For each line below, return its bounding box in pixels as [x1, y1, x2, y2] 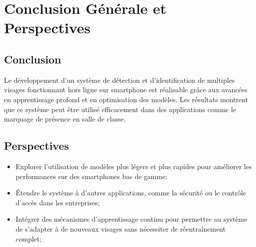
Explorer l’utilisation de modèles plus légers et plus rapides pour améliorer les [15, 161, 252, 171]
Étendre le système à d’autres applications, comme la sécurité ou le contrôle [15, 187, 246, 198]
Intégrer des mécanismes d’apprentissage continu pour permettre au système [15, 214, 248, 224]
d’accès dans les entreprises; [15, 197, 100, 207]
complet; [15, 233, 42, 244]
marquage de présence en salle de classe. [4, 114, 126, 124]
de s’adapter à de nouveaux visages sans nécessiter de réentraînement [15, 223, 226, 234]
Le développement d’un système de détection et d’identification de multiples [4, 74, 235, 85]
